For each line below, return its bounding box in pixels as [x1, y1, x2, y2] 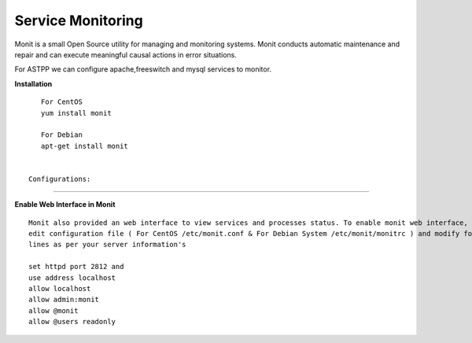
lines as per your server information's [28, 240, 186, 249]
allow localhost [28, 284, 91, 293]
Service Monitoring [14, 12, 143, 29]
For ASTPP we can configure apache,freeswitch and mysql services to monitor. [14, 65, 271, 74]
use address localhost [28, 273, 116, 282]
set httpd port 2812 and [28, 262, 124, 271]
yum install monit [40, 109, 112, 117]
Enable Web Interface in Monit [14, 200, 116, 209]
